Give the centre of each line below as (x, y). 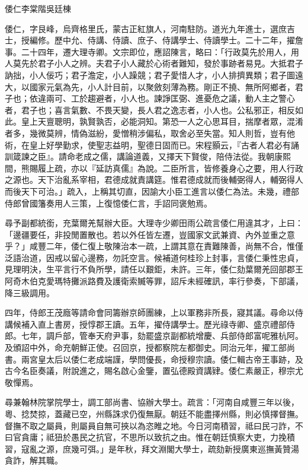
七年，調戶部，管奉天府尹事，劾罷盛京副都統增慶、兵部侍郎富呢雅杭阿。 (162, 336)
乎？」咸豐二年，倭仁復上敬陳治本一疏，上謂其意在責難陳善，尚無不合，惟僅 (154, 246)
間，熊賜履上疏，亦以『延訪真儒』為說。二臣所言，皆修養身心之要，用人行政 (154, 168)
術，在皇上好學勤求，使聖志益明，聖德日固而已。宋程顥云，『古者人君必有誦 (152, 145)
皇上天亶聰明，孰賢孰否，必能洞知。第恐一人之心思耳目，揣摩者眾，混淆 (162, 121)
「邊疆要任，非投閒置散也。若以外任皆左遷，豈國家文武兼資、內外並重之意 (150, 234)
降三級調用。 (30, 292)
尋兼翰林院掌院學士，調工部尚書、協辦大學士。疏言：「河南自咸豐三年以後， (152, 402)
